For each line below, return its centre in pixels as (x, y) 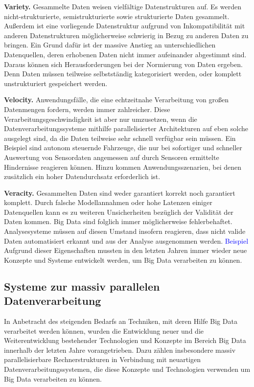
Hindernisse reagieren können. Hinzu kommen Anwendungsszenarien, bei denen (123, 167)
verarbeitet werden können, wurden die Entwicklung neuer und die (104, 330)
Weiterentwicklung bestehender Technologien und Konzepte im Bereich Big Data (125, 340)
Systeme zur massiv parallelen (82, 286)
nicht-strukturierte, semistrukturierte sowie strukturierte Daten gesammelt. (117, 16)
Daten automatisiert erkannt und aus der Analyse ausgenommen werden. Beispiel (126, 240)
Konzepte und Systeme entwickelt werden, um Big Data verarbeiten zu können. (123, 260)
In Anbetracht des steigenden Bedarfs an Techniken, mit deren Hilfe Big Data (121, 321)
